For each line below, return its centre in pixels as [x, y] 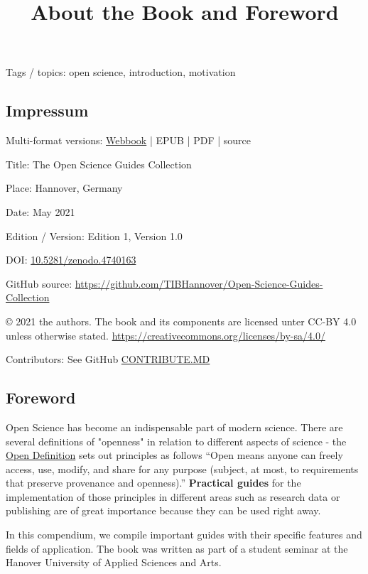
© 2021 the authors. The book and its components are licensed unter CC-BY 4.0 [181, 321]
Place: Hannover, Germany [64, 188]
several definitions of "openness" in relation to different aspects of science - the [176, 441]
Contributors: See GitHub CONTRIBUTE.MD [108, 359]
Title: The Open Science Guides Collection [99, 164]
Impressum [47, 110]
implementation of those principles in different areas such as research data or [173, 496]
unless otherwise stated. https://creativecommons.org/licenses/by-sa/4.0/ [166, 335]
